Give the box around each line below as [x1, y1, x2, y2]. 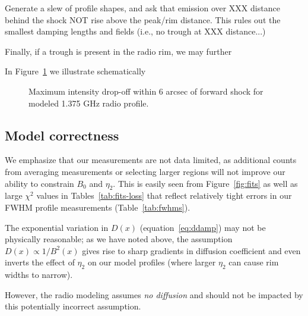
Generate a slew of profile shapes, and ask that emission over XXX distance [5, 2, 280, 14]
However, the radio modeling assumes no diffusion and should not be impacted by [5, 288, 303, 301]
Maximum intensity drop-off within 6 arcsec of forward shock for [28, 85, 263, 97]
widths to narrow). [5, 268, 73, 281]
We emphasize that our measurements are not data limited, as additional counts [5, 154, 297, 166]
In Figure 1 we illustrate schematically [5, 65, 146, 77]
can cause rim [228, 256, 279, 268]
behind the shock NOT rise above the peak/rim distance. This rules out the [5, 13, 281, 26]
